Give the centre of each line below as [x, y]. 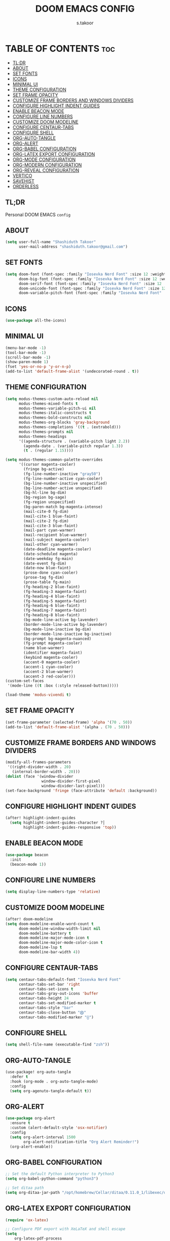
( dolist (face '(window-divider [39, 777]
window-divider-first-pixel [71, 781]
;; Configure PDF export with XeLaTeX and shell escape [65, 1229]
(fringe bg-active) [44, 469]
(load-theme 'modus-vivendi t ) [38, 695]
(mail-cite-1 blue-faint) [51, 516]
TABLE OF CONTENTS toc [60, 48]
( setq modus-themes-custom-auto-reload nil [52, 399]
